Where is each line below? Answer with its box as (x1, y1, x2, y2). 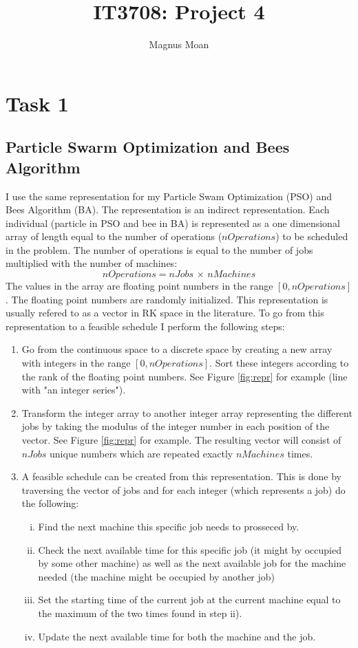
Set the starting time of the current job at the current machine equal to (38, 592, 341, 607)
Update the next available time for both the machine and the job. (38, 629, 316, 643)
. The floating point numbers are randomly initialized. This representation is (6, 292, 328, 306)
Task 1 (6, 89, 69, 117)
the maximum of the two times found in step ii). (38, 605, 242, 620)
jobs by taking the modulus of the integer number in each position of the (21, 419, 330, 433)
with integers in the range (21, 356, 131, 370)
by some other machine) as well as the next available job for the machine (38, 556, 346, 570)
